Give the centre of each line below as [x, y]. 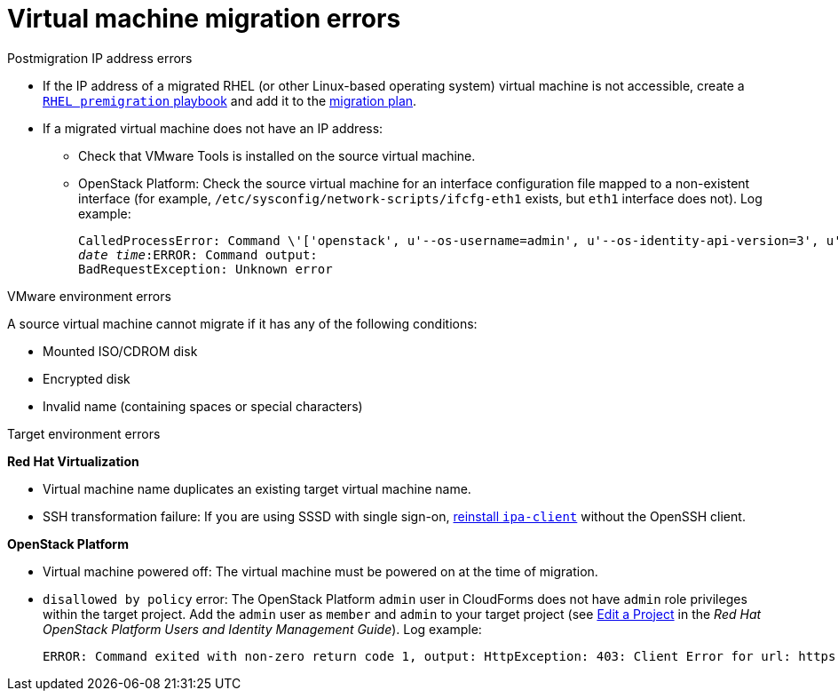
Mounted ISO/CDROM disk [120, 351]
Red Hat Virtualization [73, 461]
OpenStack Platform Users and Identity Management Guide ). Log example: [262, 629]
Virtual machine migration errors [204, 19]
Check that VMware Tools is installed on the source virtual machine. [277, 155]
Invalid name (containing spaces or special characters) [203, 406]
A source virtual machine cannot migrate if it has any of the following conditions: [242, 323]
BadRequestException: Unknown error [206, 269]
